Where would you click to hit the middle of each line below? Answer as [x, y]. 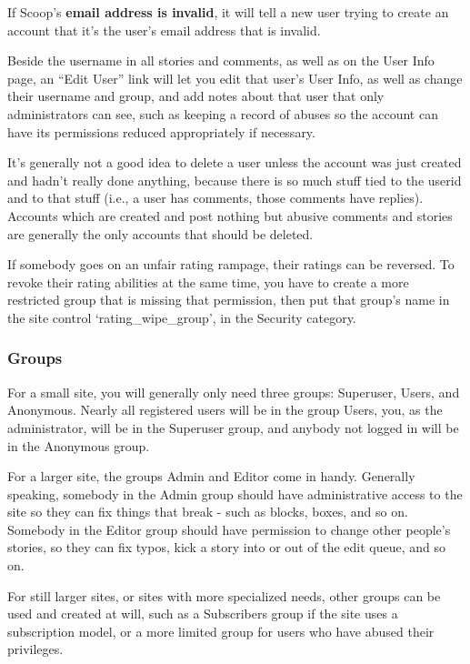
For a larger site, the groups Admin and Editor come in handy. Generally [211, 476]
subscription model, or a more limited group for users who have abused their [221, 631]
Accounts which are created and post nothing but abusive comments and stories [230, 215]
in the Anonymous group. [79, 445]
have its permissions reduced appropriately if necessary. [161, 131]
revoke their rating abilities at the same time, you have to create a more [208, 282]
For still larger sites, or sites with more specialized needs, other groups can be [224, 595]
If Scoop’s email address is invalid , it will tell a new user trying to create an [228, 12]
